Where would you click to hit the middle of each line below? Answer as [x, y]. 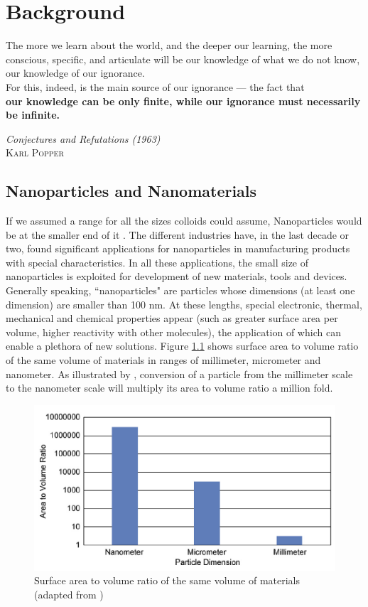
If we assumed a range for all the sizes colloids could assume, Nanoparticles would [184, 221]
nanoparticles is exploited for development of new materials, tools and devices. [177, 276]
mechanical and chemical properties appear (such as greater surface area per [172, 318]
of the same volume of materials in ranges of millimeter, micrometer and [163, 360]
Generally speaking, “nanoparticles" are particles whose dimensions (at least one [180, 290]
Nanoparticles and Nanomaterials [131, 191]
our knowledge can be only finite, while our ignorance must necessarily [183, 101]
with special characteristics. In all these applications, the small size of [157, 262]
